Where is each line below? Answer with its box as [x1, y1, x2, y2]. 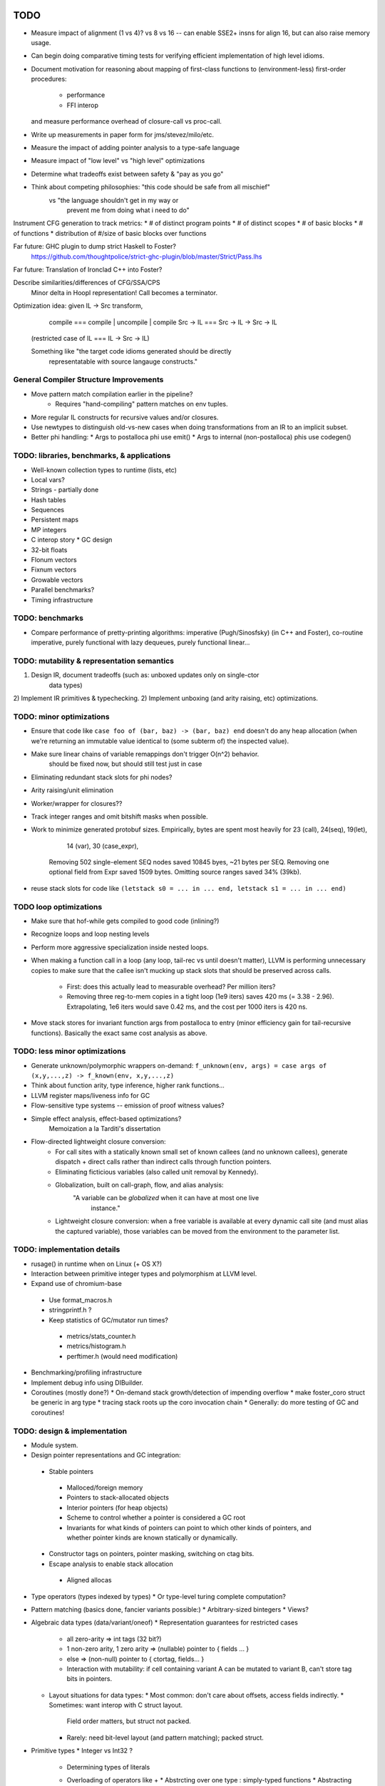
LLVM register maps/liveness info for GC [31, 1091, 150, 1099]
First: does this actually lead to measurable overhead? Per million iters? [66, 982, 276, 991]
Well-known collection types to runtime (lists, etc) [31, 465, 178, 474]
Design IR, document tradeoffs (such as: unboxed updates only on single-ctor [31, 671, 260, 679]
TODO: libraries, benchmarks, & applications [13, 451, 171, 461]
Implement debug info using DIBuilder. [31, 1378, 144, 1387]
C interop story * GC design [31, 536, 113, 544]
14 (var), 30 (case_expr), [66, 842, 139, 850]
